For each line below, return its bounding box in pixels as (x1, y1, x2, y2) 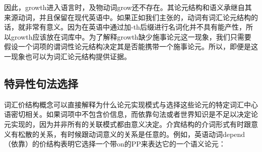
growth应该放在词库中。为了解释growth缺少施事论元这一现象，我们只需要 (11, 31, 251, 42)
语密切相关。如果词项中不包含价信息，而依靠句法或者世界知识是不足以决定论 (4, 109, 258, 119)
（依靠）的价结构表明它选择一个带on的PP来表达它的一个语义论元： (4, 138, 226, 149)
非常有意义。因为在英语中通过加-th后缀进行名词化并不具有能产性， (25, 22, 246, 32)
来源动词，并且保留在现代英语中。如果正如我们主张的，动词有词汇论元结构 (4, 12, 251, 22)
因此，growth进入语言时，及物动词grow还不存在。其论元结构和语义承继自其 (4, 2, 252, 12)
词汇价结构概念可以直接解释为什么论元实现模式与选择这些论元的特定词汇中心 (4, 99, 258, 109)
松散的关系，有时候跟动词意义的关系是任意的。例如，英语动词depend (18, 128, 245, 139)
